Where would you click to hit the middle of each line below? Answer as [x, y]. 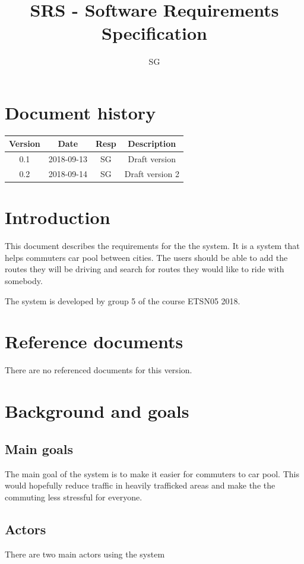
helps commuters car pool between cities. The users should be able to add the [146, 257]
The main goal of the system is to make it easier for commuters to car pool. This [152, 473]
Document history [80, 112]
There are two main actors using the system [85, 554]
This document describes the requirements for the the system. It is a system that [152, 246]
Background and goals [97, 411]
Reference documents [94, 341]
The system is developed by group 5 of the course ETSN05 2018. [123, 300]
